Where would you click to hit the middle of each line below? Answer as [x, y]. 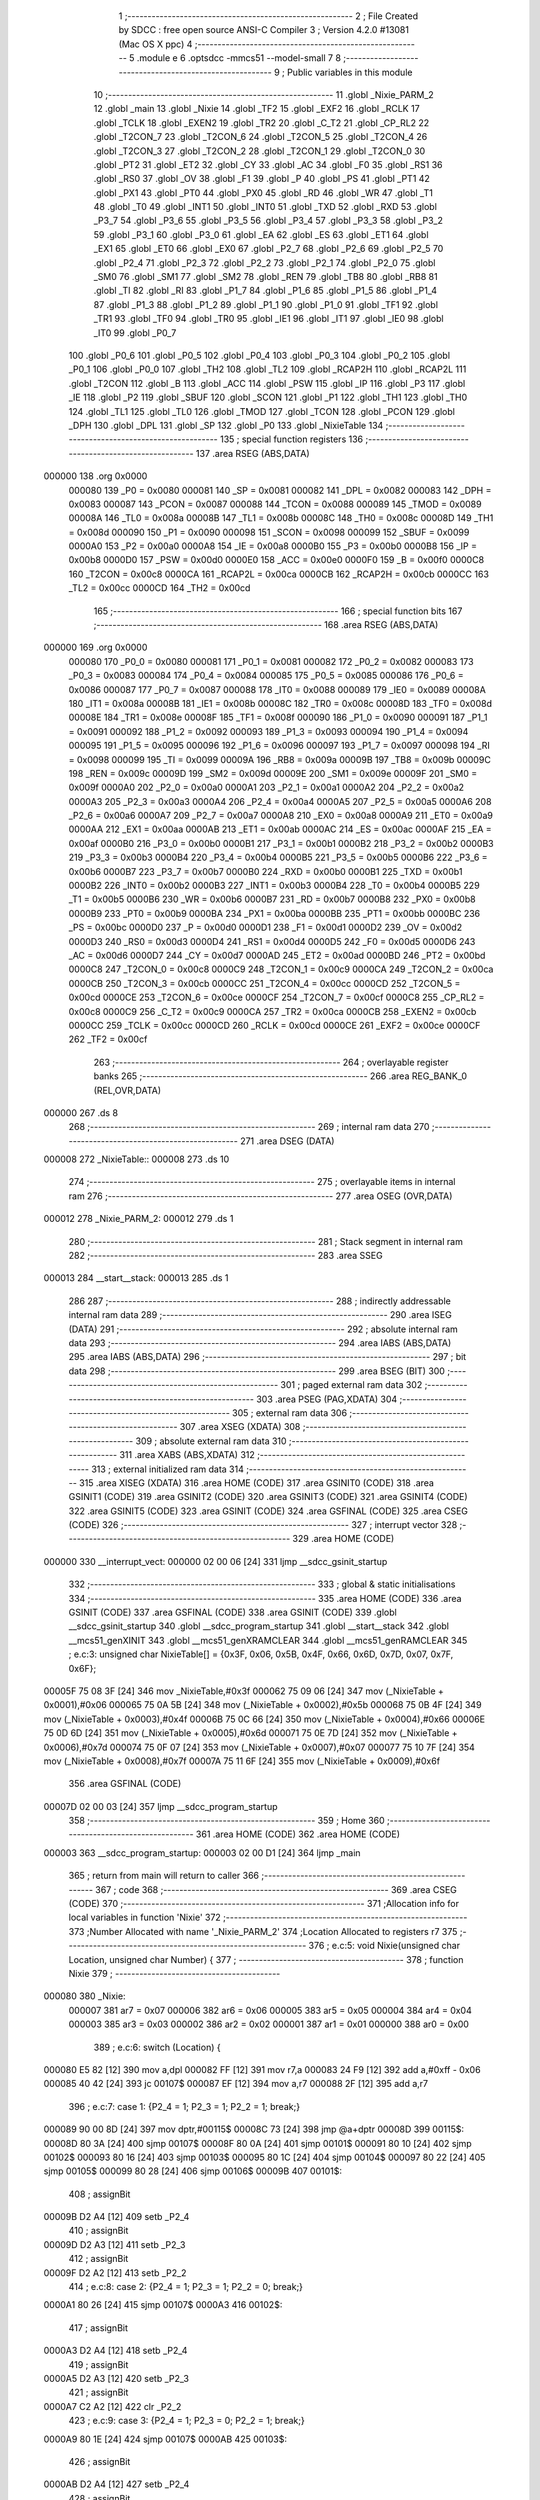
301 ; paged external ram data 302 [351, 1385]
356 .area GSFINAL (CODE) [125, 1784]
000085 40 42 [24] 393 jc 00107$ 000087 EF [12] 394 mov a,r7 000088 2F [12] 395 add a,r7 [236, 2084]
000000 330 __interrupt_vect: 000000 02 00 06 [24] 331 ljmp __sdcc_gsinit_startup [215, 1561]
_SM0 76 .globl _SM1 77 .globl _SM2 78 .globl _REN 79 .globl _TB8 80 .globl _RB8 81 [266, 277]
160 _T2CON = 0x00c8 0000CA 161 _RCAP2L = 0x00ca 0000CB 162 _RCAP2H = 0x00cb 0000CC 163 [279, 574]
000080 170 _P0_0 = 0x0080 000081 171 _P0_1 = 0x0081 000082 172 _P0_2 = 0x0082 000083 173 [271, 661]
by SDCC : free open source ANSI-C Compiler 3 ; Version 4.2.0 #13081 [264, 30]
